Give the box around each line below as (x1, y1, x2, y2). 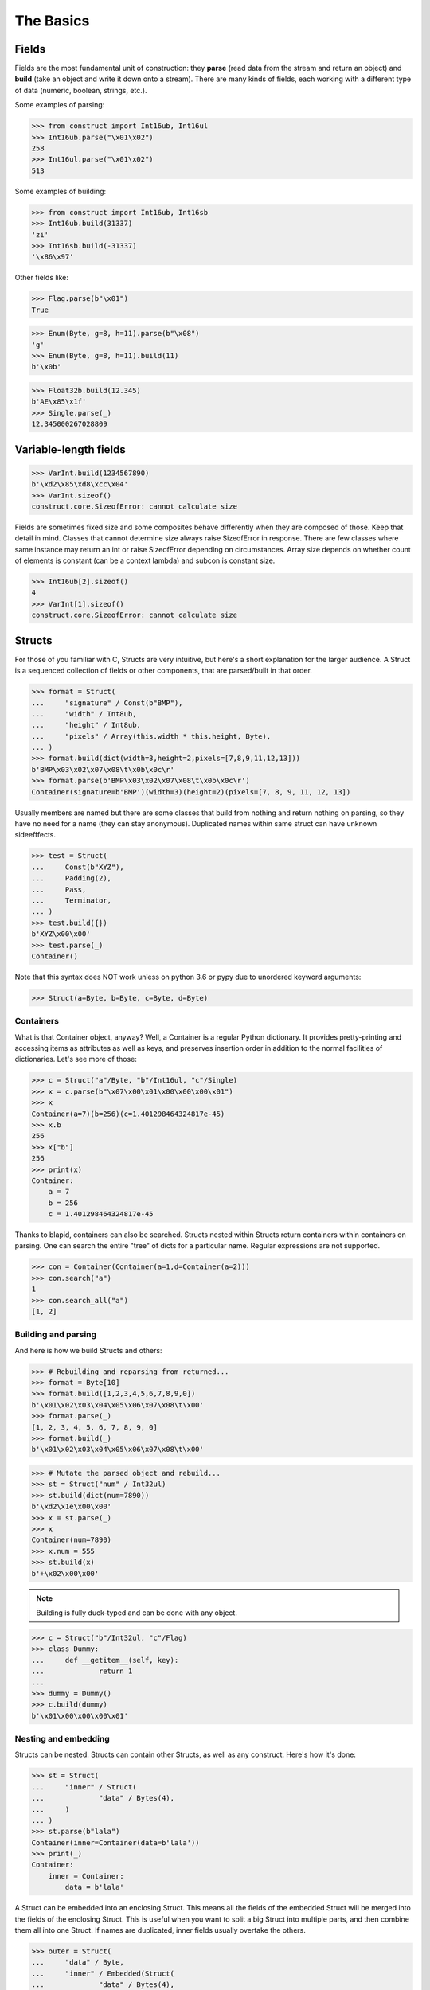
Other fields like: (14, 273, 69, 283)
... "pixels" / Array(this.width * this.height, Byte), (31, 732, 272, 740)
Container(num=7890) (31, 1535, 111, 1544)
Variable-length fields (14, 443, 127, 456)
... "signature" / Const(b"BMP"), (31, 698, 183, 708)
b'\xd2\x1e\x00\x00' (31, 1502, 111, 1512)
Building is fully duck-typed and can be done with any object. (36, 1608, 238, 1617)
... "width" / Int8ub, (31, 709, 137, 718)
